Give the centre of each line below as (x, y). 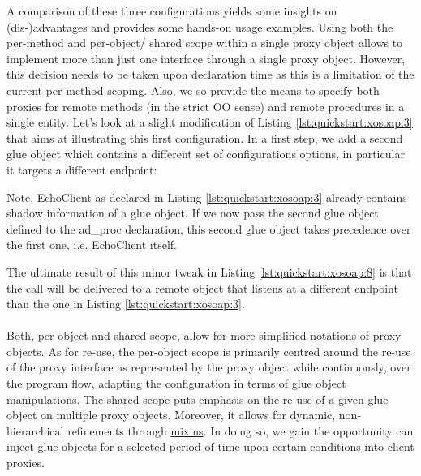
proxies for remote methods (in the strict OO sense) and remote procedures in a (206, 106)
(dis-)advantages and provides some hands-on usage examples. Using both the (200, 26)
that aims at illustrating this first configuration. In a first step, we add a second (205, 137)
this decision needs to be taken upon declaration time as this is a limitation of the (210, 74)
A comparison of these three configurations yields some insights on (172, 11)
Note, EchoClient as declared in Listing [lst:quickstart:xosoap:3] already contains (207, 197)
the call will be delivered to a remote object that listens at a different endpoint (202, 287)
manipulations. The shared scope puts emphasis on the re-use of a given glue (198, 399)
